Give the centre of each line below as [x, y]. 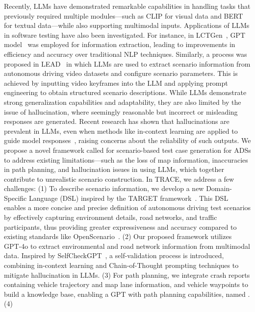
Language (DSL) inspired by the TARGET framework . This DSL [128, 198]
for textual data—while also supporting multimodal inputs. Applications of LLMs [127, 25]
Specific [15, 198]
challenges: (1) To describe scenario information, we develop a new [104, 188]
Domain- [219, 188]
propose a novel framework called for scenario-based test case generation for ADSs [127, 150]
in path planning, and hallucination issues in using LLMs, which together [114, 169]
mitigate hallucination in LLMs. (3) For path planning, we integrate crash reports [127, 275]
